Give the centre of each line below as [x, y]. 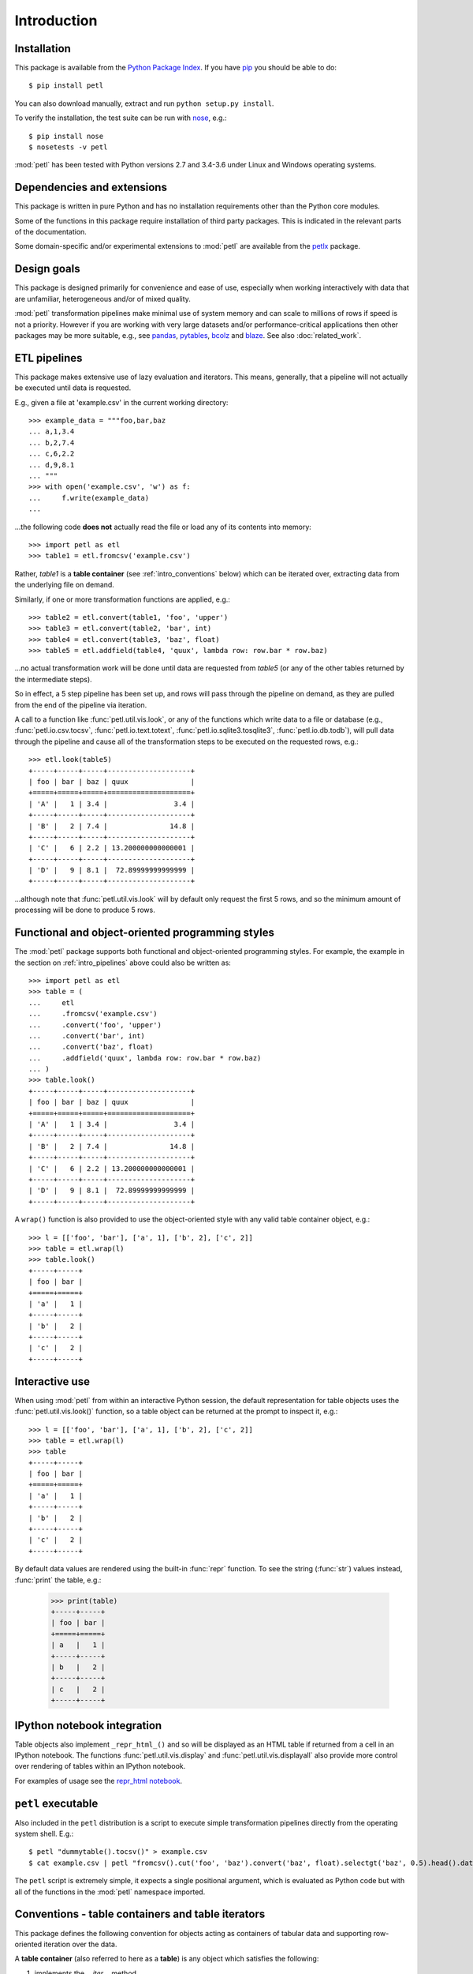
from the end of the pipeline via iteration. [81, 705]
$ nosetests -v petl [68, 147]
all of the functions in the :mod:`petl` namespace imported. [110, 1892]
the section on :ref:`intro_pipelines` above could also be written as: [123, 963]
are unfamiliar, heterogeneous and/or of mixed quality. [102, 298]
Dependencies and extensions [91, 188]
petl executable [56, 1803]
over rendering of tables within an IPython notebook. [100, 1766]
